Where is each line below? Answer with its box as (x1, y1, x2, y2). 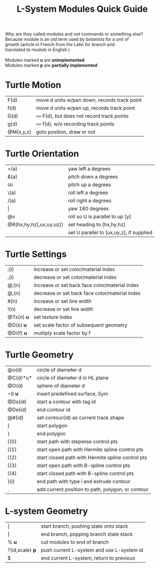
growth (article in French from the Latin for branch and (5, 42, 115, 48)
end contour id (36, 406, 70, 413)
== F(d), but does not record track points (36, 113, 129, 120)
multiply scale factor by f (33, 330, 91, 336)
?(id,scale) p (7, 546, 36, 553)
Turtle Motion (5, 79, 61, 91)
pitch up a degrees (68, 181, 112, 188)
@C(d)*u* (7, 374, 32, 381)
